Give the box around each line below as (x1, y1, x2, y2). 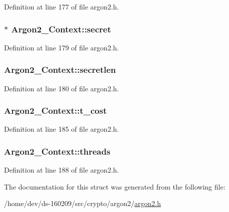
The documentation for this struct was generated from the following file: (4, 181, 225, 192)
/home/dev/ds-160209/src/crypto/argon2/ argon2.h (4, 198, 161, 209)
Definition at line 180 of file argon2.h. (4, 83, 119, 93)
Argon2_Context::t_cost (4, 104, 107, 117)
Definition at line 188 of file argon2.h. (4, 165, 119, 175)
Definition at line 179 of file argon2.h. (4, 42, 119, 52)
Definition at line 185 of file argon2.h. (4, 124, 119, 134)
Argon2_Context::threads (4, 145, 110, 157)
